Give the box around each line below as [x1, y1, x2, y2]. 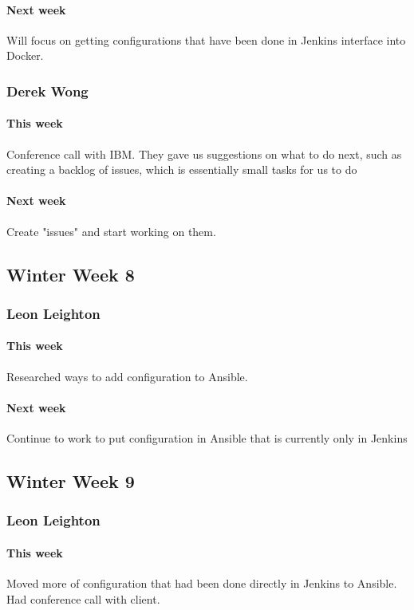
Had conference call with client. [6, 590, 160, 607]
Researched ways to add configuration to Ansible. [6, 368, 248, 384]
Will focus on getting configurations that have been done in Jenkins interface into [6, 31, 406, 48]
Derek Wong [6, 81, 89, 100]
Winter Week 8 [6, 262, 135, 286]
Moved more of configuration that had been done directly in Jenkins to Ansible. [6, 575, 397, 592]
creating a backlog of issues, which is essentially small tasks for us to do [6, 161, 357, 178]
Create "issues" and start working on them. [6, 222, 216, 239]
